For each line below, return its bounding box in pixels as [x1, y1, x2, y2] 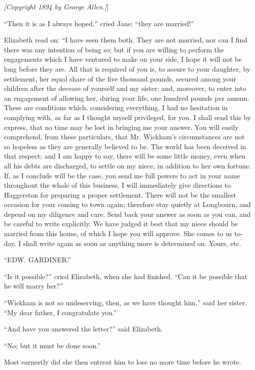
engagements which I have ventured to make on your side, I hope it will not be [4, 54, 242, 64]
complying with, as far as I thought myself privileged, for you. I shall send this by [4, 112, 251, 122]
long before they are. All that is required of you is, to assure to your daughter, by [4, 63, 251, 74]
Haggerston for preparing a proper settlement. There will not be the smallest [4, 189, 236, 200]
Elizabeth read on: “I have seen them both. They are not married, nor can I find [4, 35, 248, 45]
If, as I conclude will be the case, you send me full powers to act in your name [4, 170, 240, 180]
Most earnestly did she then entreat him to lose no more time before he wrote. [4, 357, 241, 367]
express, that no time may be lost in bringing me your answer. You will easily [4, 122, 239, 132]
